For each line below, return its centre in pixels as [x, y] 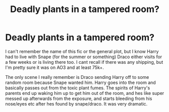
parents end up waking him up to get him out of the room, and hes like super [85, 93]
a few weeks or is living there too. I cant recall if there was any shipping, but [84, 62]
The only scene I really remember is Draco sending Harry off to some [77, 77]
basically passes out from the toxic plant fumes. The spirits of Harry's [78, 88]
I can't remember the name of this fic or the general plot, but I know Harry [82, 51]
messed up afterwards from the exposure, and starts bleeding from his [79, 98]
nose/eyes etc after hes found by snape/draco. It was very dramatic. [76, 103]
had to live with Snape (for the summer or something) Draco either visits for [84, 57]
